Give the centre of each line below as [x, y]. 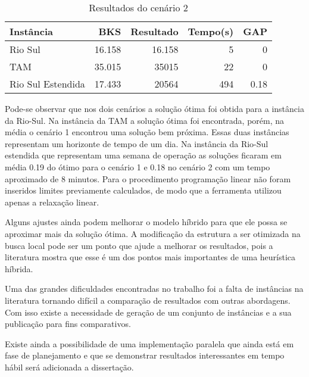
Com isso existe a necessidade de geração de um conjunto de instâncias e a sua [148, 312]
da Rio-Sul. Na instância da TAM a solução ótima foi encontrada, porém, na [145, 120]
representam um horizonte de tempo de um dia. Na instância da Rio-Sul [137, 143]
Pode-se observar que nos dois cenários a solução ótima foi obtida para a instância [154, 108]
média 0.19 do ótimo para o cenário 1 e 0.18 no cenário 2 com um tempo [138, 166]
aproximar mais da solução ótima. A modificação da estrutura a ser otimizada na [153, 233]
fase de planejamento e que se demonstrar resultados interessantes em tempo [145, 355]
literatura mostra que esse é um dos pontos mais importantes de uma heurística [150, 257]
